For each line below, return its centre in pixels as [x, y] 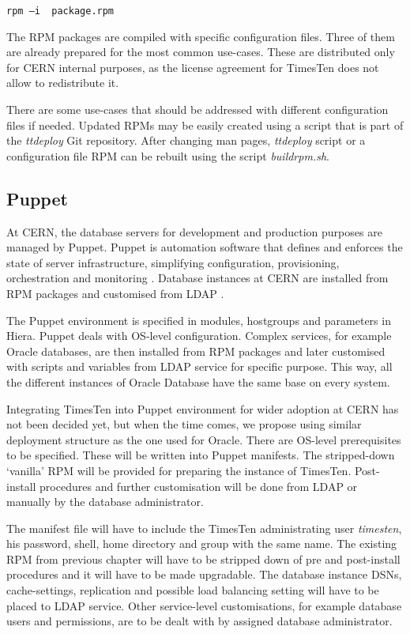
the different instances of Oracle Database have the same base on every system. [198, 381]
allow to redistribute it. [63, 83]
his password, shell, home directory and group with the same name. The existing [202, 543]
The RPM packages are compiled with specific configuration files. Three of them [201, 36]
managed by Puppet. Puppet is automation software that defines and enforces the [205, 247]
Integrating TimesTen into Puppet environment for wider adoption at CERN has [203, 408]
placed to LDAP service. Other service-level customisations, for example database [204, 605]
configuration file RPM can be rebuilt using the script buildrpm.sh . [168, 155]
